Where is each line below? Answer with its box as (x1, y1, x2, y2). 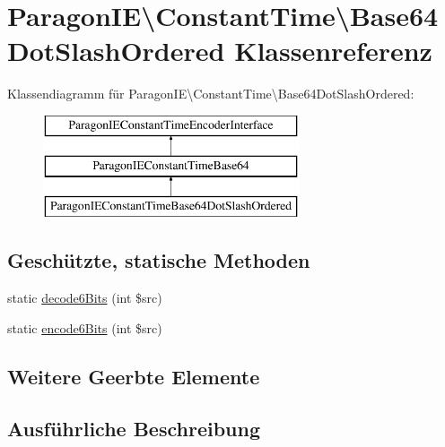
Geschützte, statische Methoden (7, 246, 310, 274)
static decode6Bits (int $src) (7, 288, 162, 307)
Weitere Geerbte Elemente (7, 362, 260, 390)
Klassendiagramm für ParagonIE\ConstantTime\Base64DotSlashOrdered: (7, 84, 414, 103)
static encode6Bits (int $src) (7, 318, 162, 337)
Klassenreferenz (234, 32, 432, 69)
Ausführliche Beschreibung (7, 415, 260, 443)
